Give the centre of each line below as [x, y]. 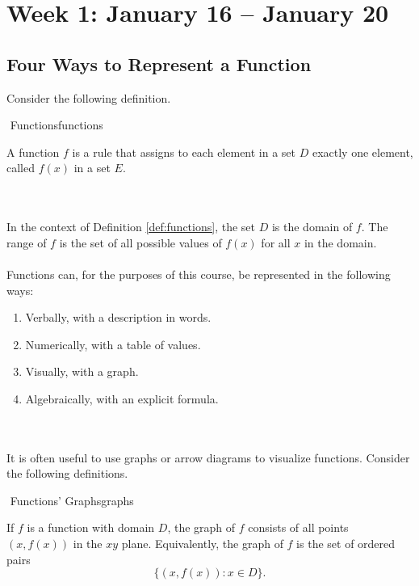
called [21, 168]
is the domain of [312, 227]
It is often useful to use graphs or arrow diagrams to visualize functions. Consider [208, 457]
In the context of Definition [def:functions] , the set [131, 227]
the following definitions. [67, 473]
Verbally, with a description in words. [118, 317]
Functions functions [57, 125]
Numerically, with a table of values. [113, 344]
